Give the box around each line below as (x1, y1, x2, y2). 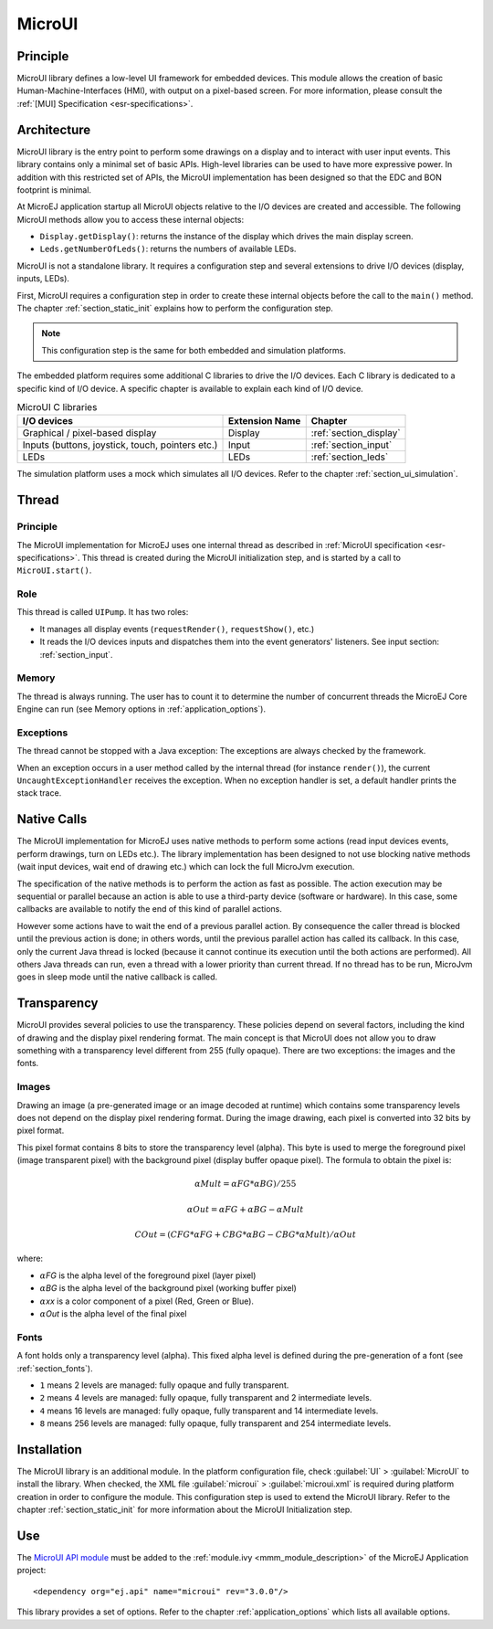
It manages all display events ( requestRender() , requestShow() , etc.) (39, 623, 315, 634)
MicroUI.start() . (16, 565, 92, 576)
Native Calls (16, 811, 88, 827)
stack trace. (16, 788, 62, 799)
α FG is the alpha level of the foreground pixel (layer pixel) (39, 1270, 257, 1281)
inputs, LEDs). (16, 273, 70, 284)
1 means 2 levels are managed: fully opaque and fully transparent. (39, 1380, 289, 1391)
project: (16, 1565, 47, 1576)
